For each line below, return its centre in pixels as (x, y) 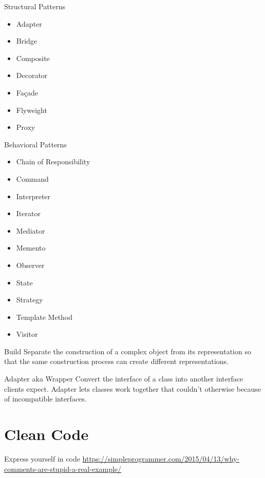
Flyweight (32, 110)
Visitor (27, 334)
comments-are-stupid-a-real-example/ (63, 469)
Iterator (28, 213)
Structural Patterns (35, 6)
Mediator (31, 230)
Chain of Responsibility (53, 161)
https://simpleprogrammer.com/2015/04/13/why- (161, 458)
